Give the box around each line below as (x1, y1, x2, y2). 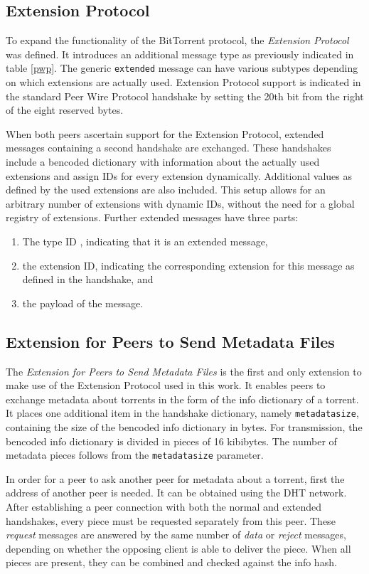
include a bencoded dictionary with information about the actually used (6, 154, 320, 169)
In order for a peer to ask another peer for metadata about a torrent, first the (6, 471, 345, 486)
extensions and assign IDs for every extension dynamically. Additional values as (6, 168, 353, 183)
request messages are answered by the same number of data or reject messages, (6, 527, 346, 542)
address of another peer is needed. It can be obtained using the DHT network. (6, 485, 347, 500)
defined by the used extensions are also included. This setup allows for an (6, 182, 326, 197)
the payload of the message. (22, 295, 144, 310)
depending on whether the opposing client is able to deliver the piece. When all (6, 541, 351, 556)
